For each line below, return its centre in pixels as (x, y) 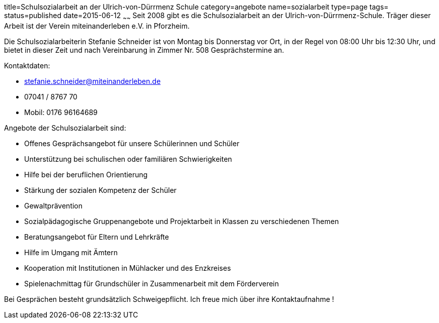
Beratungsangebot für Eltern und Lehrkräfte (97, 237)
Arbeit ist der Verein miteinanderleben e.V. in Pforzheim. (97, 26)
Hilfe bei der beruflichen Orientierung (86, 174)
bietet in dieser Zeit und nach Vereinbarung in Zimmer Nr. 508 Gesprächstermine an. (144, 50)
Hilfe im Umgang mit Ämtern (71, 252)
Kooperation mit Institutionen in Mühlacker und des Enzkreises (128, 268)
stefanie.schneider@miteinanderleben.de (93, 81)
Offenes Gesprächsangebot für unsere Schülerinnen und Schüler (132, 143)
